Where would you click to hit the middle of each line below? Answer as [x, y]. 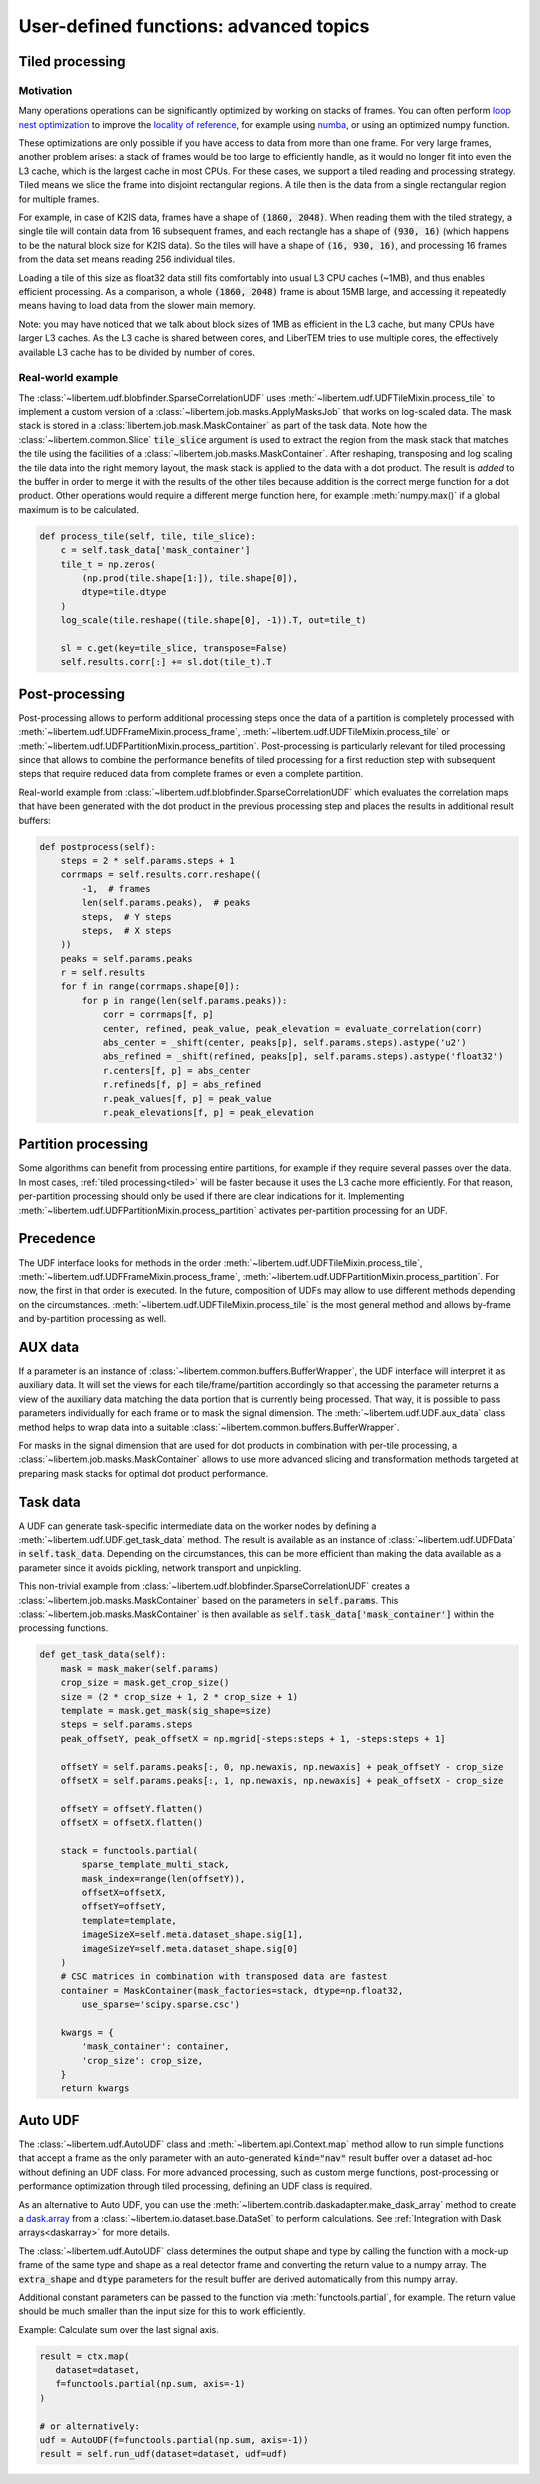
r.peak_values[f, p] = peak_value [187, 1098]
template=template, [129, 1920]
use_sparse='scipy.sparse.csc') [160, 2004]
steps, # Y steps [126, 916]
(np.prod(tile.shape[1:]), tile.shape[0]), [190, 578]
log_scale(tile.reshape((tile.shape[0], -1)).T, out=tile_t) [213, 620]
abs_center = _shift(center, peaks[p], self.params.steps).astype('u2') [284, 1043]
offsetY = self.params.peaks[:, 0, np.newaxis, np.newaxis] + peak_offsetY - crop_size [282, 1766]
